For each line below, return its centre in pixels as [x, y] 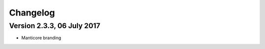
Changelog [32, 13]
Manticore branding [41, 38]
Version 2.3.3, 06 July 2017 [55, 26]
